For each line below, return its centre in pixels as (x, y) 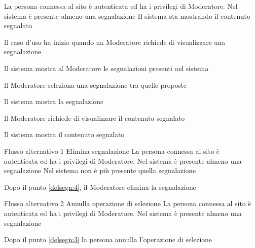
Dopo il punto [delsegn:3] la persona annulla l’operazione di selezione (108, 239)
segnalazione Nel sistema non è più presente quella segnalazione (100, 170)
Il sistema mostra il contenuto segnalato (64, 134)
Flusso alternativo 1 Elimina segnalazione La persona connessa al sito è (112, 151)
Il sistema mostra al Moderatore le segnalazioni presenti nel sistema (106, 68)
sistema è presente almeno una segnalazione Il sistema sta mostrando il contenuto (127, 16)
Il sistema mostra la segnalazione (54, 101)
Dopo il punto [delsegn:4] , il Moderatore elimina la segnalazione (100, 187)
